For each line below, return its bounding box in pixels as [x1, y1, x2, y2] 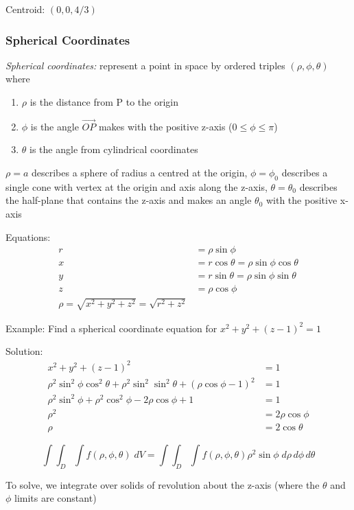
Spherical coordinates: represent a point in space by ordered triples [5, 58, 285, 72]
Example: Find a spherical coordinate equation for [5, 321, 217, 335]
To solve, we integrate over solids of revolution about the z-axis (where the [5, 477, 320, 491]
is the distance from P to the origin [29, 95, 178, 108]
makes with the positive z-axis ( [98, 119, 233, 133]
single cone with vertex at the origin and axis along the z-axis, [5, 179, 268, 194]
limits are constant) [14, 491, 97, 505]
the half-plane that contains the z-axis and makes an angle [5, 193, 252, 207]
